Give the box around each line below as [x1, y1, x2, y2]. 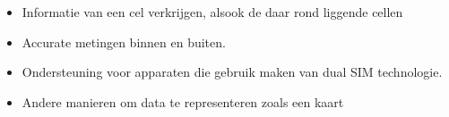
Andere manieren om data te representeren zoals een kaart [22, 92, 344, 111]
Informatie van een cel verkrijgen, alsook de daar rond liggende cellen [22, 3, 403, 21]
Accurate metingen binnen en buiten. [22, 32, 226, 51]
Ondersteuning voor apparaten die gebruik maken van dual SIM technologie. [22, 63, 443, 81]
